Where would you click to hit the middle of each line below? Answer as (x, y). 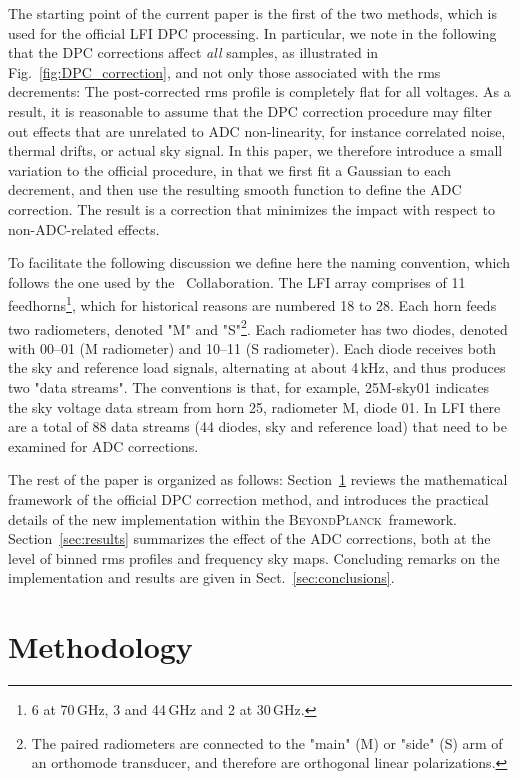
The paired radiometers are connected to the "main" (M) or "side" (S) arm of (267, 742)
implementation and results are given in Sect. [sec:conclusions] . (201, 577)
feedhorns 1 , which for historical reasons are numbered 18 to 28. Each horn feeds (252, 303)
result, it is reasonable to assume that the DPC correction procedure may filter (250, 110)
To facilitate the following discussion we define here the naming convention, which (259, 262)
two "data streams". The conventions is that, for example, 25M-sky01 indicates (249, 387)
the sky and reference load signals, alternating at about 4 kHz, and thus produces (257, 367)
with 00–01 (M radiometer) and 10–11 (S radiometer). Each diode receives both (252, 347)
